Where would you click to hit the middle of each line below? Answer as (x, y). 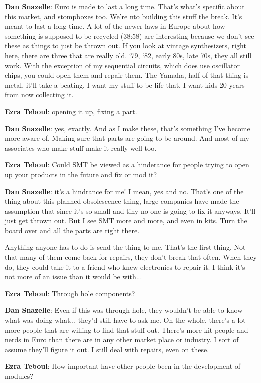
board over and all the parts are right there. (72, 230)
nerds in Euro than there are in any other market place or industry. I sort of (122, 340)
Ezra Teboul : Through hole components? (70, 293)
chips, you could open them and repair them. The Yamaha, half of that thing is (127, 75)
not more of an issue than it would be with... (73, 277)
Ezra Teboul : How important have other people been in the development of (123, 366)
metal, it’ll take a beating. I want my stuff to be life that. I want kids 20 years (125, 84)
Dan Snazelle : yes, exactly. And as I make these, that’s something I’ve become (127, 128)
